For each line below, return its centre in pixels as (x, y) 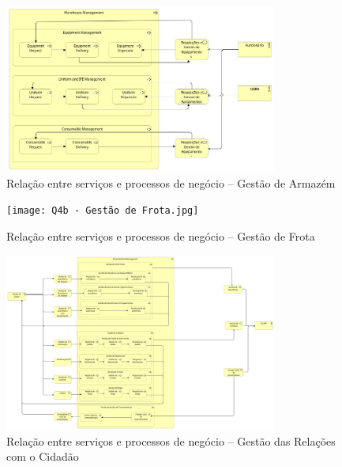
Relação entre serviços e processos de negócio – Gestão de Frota (161, 236)
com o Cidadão (43, 456)
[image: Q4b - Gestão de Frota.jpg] (103, 211)
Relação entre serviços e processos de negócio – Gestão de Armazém (171, 182)
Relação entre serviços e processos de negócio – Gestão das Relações (171, 440)
